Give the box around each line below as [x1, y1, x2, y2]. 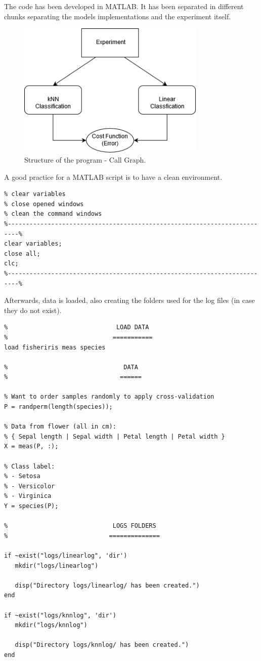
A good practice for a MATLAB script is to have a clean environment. [4, 171, 223, 182]
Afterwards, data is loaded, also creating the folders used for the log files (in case [4, 295, 255, 305]
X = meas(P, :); [4, 443, 59, 450]
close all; [4, 250, 40, 257]
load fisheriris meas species [4, 343, 106, 351]
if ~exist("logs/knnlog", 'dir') [4, 611, 116, 619]
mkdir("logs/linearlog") [15, 562, 99, 569]
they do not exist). [4, 304, 62, 315]
